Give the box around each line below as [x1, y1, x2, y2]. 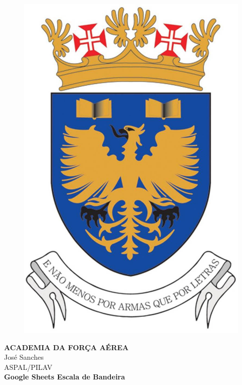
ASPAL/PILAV [4, 361, 52, 372]
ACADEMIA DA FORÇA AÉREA [4, 342, 129, 352]
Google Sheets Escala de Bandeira [4, 371, 125, 382]
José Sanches [4, 352, 44, 362]
